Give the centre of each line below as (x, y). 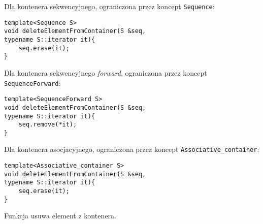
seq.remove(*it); (48, 125)
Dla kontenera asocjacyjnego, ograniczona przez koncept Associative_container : (132, 149)
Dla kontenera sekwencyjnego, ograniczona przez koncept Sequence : (109, 6)
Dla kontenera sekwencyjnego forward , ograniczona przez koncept (106, 72)
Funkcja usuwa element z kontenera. (60, 216)
